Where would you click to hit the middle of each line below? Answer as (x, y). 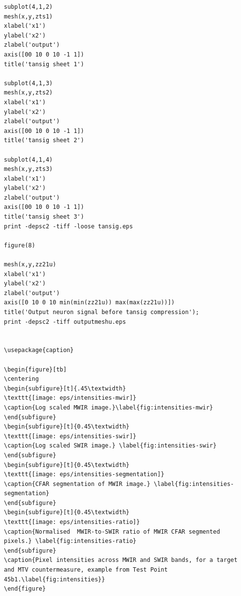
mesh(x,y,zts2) (28, 93)
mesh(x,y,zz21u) (30, 265)
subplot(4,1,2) (28, 7)
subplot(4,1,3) (28, 83)
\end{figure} (25, 589)
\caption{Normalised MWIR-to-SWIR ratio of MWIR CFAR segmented (112, 531)
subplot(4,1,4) (28, 159)
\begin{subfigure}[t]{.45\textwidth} (65, 388)
